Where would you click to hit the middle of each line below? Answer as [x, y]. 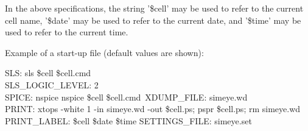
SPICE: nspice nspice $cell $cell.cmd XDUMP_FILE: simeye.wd [126, 97]
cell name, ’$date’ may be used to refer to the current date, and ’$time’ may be [153, 20]
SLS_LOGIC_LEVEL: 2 [52, 84]
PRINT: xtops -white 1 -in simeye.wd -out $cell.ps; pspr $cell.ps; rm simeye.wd [153, 109]
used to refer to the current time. [67, 32]
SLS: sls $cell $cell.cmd [48, 73]
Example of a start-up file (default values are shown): [104, 52]
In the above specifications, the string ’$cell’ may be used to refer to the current [154, 8]
